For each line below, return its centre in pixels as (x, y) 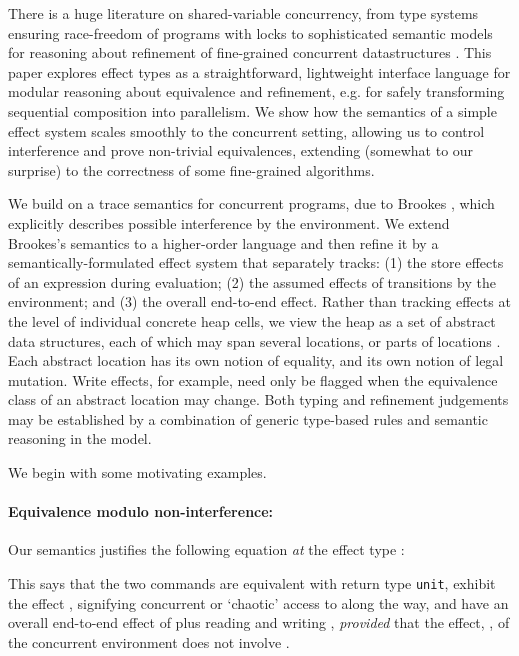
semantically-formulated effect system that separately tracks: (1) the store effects (256, 262)
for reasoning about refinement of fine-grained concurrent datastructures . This (250, 52)
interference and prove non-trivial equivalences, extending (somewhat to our (241, 150)
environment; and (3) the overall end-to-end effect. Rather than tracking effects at (259, 301)
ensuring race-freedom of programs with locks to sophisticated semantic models (250, 32)
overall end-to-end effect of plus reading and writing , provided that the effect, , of (259, 622)
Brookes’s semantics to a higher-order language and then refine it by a (223, 242)
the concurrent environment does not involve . (149, 641)
